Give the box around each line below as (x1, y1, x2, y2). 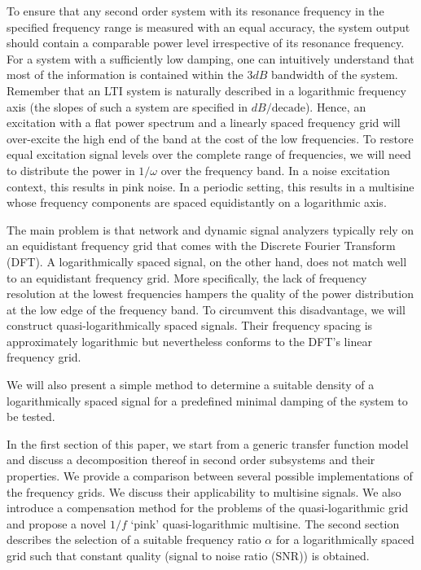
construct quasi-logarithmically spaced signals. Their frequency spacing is (7, 317, 373, 334)
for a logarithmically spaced (275, 531, 414, 548)
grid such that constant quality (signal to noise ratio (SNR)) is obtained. (7, 547, 370, 563)
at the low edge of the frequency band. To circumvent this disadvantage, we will (7, 300, 406, 318)
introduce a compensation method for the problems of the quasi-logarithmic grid (7, 499, 409, 516)
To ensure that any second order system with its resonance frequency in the (7, 2, 384, 19)
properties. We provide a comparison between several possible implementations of (7, 467, 413, 484)
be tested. (7, 408, 55, 425)
